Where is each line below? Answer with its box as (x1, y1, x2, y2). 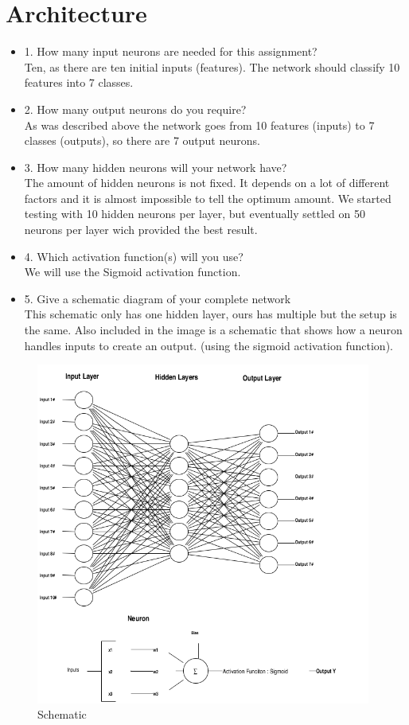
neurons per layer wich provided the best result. (24, 221, 258, 238)
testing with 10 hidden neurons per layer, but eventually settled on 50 (24, 205, 365, 222)
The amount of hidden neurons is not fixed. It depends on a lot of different (24, 174, 390, 191)
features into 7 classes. (24, 74, 134, 91)
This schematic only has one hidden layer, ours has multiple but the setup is (24, 306, 397, 322)
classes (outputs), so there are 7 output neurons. (24, 132, 260, 149)
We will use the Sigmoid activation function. (24, 263, 241, 280)
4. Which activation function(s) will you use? (24, 248, 243, 264)
